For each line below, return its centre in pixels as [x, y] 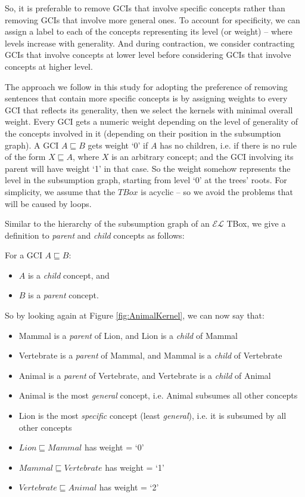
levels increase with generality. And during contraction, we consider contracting [150, 43]
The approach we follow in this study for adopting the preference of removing [146, 86]
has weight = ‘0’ [114, 447]
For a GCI [24, 255]
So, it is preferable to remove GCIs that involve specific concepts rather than [145, 8]
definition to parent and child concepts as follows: [95, 235]
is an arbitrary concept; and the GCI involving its [203, 157]
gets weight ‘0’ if [118, 145]
